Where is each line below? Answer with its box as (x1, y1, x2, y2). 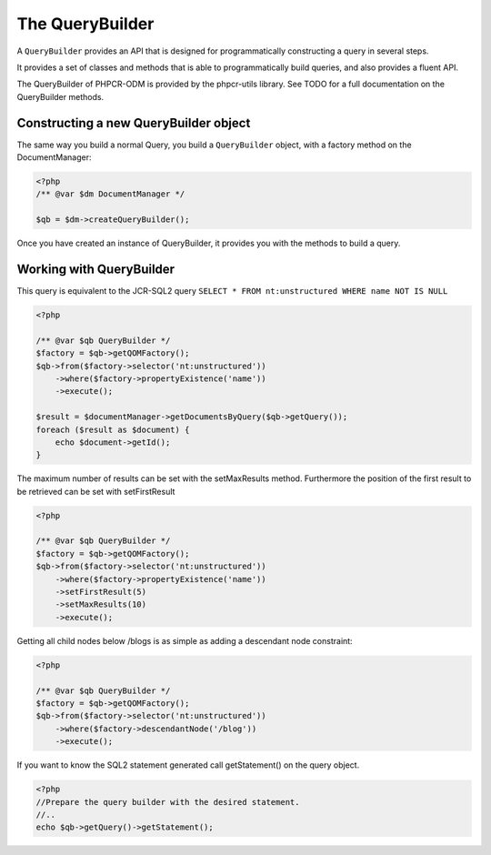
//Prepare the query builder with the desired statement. (35, 797, 300, 807)
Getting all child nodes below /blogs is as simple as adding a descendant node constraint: (16, 635, 354, 646)
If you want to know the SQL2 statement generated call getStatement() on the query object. (16, 759, 360, 770)
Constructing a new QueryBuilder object (16, 115, 251, 131)
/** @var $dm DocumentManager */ (35, 189, 185, 199)
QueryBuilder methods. (16, 91, 105, 102)
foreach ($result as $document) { (35, 424, 190, 435)
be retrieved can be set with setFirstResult (16, 486, 175, 497)
